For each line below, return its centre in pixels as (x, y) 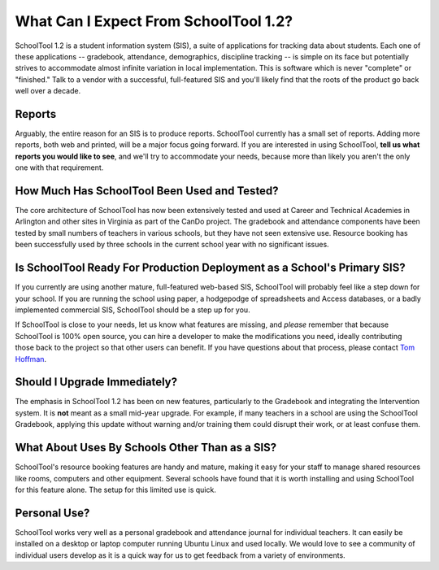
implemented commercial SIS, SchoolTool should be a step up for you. (133, 310)
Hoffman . (31, 359)
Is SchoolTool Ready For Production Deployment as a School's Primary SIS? (210, 268)
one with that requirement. (59, 168)
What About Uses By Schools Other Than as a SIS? (146, 448)
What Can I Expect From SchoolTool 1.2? (154, 21)
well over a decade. (48, 91)
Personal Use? (52, 513)
